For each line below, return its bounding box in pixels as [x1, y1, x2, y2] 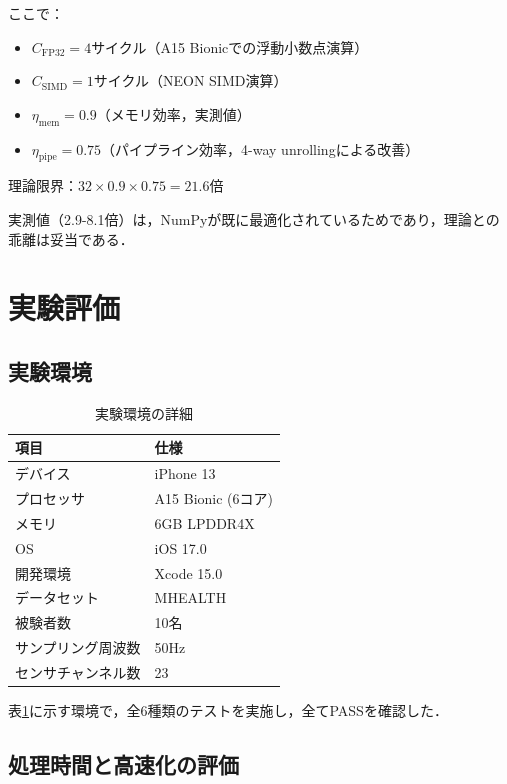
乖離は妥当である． [8, 228, 134, 249]
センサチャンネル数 [15, 661, 141, 682]
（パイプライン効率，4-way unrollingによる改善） [101, 138, 420, 159]
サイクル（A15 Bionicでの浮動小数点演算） [91, 36, 369, 57]
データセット [15, 587, 99, 608]
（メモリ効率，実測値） [96, 103, 251, 124]
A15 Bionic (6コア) [154, 488, 274, 509]
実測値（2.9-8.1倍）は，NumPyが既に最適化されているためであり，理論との [8, 208, 500, 229]
